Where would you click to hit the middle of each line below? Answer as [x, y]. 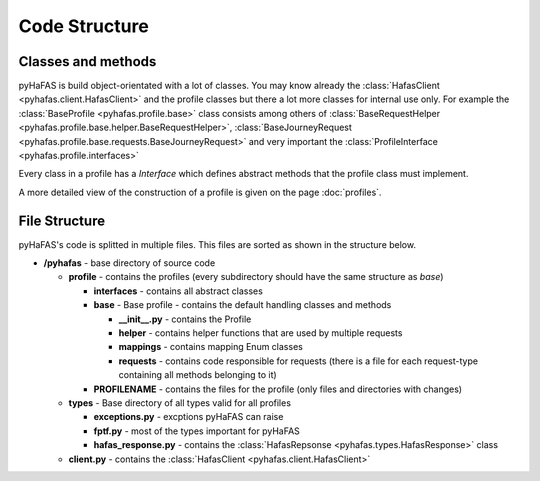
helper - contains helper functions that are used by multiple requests [260, 333]
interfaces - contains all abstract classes [178, 291]
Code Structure [83, 26]
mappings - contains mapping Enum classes [211, 347]
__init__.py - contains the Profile [185, 319]
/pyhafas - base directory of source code [129, 263]
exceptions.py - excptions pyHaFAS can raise [188, 417]
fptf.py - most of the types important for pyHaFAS [196, 431]
